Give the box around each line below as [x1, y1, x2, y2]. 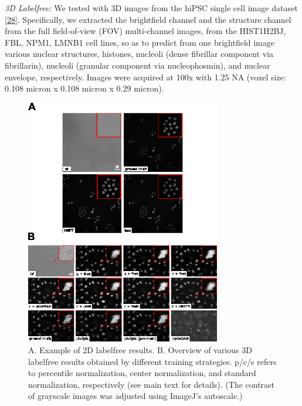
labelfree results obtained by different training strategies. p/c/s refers [28, 355, 277, 367]
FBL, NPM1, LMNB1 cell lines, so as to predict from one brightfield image [5, 36, 274, 48]
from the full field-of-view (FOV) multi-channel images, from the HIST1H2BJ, [5, 25, 286, 37]
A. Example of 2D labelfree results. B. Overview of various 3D [28, 344, 252, 356]
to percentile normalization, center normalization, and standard [28, 367, 256, 379]
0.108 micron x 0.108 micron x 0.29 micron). [5, 82, 164, 94]
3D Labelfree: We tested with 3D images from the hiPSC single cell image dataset [5, 2, 298, 13]
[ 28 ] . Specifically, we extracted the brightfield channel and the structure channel [5, 13, 291, 25]
